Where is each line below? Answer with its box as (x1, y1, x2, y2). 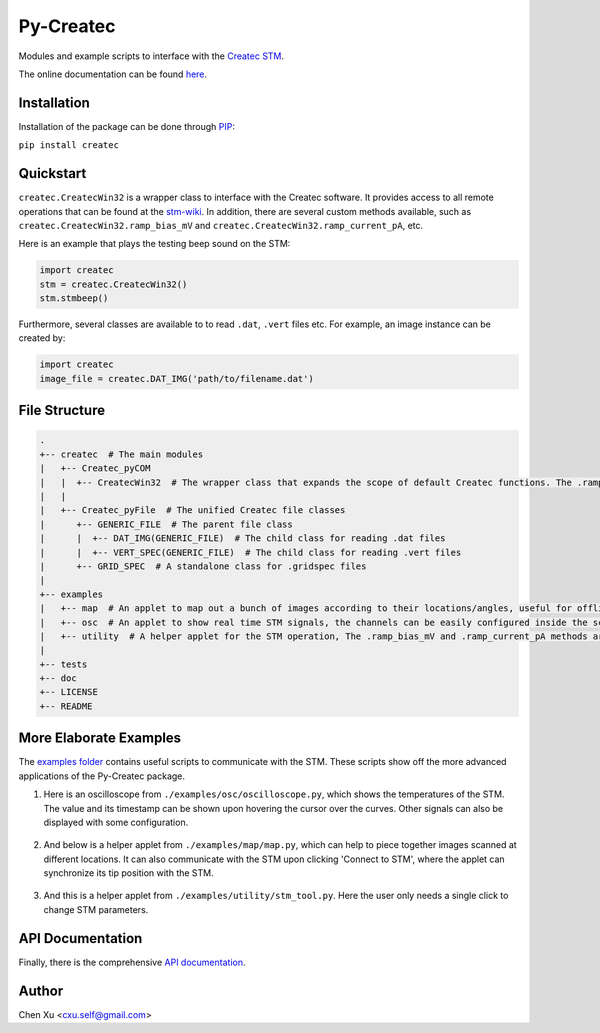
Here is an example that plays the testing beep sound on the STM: (18, 238, 291, 250)
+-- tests (39, 658, 88, 670)
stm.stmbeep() (39, 293, 109, 304)
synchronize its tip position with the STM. (43, 867, 214, 879)
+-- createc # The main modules (39, 448, 204, 460)
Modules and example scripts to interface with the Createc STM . (18, 50, 285, 62)
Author (18, 982, 64, 999)
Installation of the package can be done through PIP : (18, 120, 235, 132)
